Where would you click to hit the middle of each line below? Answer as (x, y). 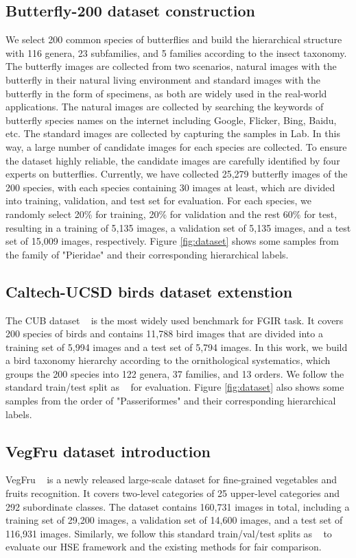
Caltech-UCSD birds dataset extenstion (149, 291)
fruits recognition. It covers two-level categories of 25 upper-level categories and (173, 493)
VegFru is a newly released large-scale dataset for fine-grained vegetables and (171, 480)
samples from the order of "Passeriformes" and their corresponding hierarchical (171, 401)
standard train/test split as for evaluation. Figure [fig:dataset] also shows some (175, 387)
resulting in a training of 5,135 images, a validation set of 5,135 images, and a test (178, 227)
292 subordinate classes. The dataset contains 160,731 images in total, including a (178, 506)
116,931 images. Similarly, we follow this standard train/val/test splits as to (169, 533)
